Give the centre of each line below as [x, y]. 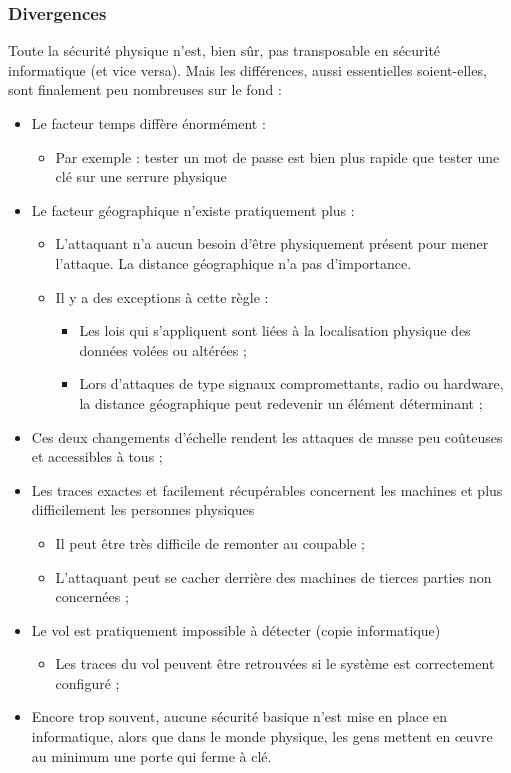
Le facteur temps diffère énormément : [148, 123]
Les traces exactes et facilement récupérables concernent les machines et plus [267, 489]
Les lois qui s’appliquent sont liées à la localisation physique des [275, 330]
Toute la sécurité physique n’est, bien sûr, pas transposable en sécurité [224, 50]
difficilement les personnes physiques [143, 509]
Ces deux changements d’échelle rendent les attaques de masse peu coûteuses [267, 436]
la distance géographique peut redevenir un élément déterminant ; [281, 402]
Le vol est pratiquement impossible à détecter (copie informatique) [236, 629]
